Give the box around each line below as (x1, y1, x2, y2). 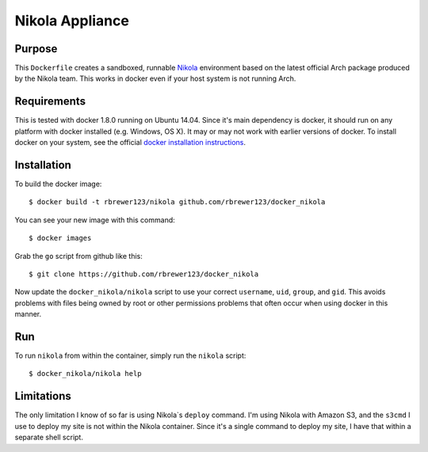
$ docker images (29, 234, 92, 243)
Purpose (14, 42, 58, 55)
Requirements (14, 95, 86, 108)
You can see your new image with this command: (14, 215, 176, 225)
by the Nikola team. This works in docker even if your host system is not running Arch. (14, 74, 296, 83)
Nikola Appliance (14, 12, 130, 29)
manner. (14, 310, 42, 319)
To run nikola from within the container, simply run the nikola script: (14, 351, 246, 360)
